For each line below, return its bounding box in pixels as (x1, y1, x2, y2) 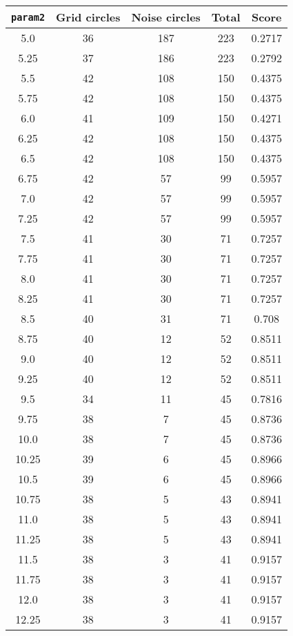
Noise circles (131, 9, 201, 25)
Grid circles (56, 9, 121, 25)
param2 (11, 11, 46, 23)
